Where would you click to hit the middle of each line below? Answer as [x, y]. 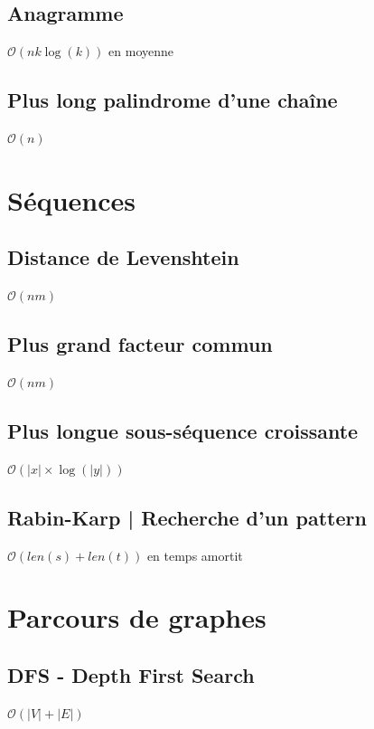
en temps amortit [195, 555]
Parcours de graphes [137, 617]
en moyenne [141, 51]
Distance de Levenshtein [123, 257]
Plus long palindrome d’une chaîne [173, 100]
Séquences [71, 199]
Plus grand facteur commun [140, 344]
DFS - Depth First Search [131, 674]
